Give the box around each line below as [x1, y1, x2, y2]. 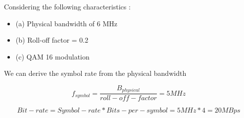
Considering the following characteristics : [4, 1, 131, 11]
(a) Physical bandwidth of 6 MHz [15, 18, 118, 28]
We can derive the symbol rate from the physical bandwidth [4, 68, 187, 78]
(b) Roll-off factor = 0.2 [15, 35, 89, 45]
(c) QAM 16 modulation [15, 51, 90, 61]
